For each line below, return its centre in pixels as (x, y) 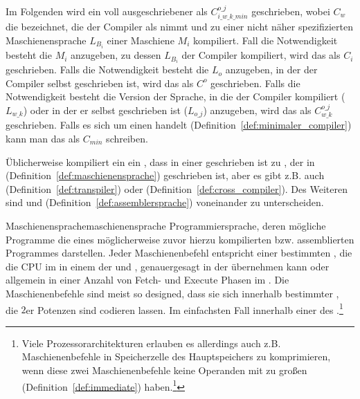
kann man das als (43, 138)
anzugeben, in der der (271, 69)
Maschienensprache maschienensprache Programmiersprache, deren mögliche (166, 225)
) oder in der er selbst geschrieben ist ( (105, 110)
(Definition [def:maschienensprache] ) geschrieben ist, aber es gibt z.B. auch (165, 175)
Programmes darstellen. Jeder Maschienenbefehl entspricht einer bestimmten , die (179, 253)
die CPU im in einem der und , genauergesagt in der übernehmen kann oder (168, 266)
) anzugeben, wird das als (257, 110)
